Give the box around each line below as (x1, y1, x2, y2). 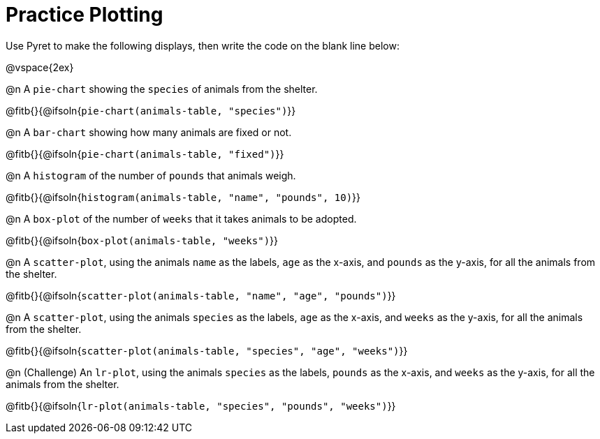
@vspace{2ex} (6, 61, 74, 73)
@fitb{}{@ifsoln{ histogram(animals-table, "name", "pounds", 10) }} (6, 191, 361, 203)
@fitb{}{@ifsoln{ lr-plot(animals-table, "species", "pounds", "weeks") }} (6, 399, 396, 412)
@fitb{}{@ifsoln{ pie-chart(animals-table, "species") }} (6, 104, 296, 117)
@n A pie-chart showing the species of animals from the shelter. (6, 82, 318, 95)
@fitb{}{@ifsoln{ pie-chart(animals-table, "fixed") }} (6, 147, 284, 160)
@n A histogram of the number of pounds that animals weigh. (6, 169, 296, 181)
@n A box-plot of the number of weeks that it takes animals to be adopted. (6, 212, 357, 225)
